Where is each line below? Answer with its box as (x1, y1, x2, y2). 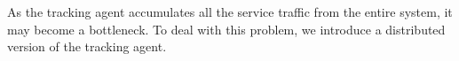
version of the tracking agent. (7, 37, 167, 56)
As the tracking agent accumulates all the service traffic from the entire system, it (7, 3, 453, 20)
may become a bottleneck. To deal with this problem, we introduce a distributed (7, 19, 446, 38)
